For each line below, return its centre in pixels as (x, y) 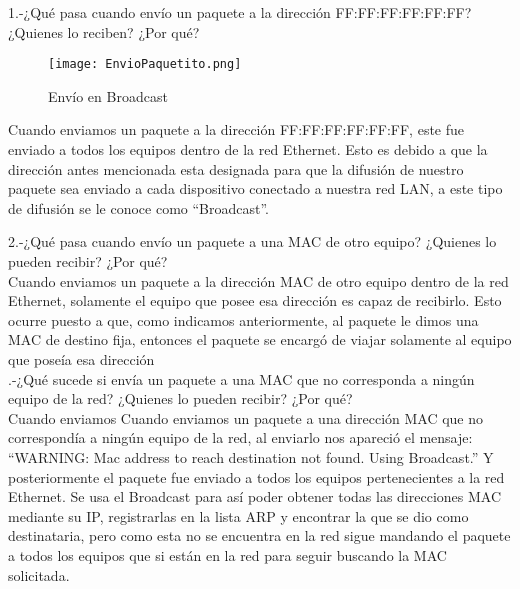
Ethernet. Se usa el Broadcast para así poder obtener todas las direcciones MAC (255, 496)
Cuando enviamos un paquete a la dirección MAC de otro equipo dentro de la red (258, 280)
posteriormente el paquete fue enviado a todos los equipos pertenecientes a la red (256, 476)
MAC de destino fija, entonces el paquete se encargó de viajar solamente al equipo (260, 339)
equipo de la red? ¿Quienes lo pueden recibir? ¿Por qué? (180, 398)
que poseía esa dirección (81, 358)
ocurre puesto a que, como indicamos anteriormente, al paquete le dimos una (243, 319)
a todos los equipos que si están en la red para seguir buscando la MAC (227, 554)
